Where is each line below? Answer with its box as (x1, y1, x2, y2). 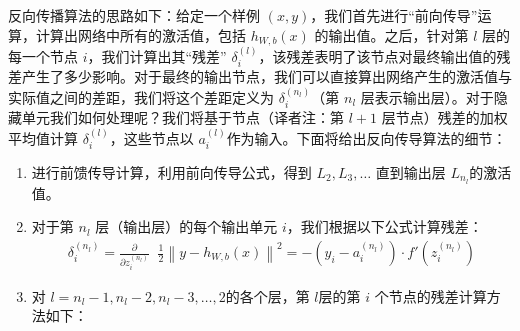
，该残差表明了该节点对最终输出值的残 (258, 45, 511, 66)
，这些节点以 (109, 127, 194, 148)
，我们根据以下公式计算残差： (286, 216, 483, 237)
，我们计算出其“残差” (87, 45, 227, 66)
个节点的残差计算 (374, 285, 487, 306)
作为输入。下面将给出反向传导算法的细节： (226, 127, 507, 148)
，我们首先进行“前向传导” (310, 5, 478, 25)
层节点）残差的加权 (381, 107, 508, 128)
